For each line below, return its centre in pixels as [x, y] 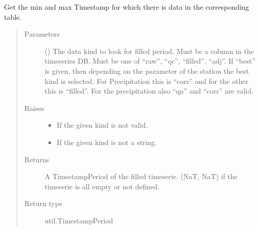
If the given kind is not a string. [107, 142]
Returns [37, 159]
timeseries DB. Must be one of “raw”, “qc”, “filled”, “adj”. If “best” [150, 61]
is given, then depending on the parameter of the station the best [147, 70]
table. [13, 17]
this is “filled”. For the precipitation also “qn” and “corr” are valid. [149, 91]
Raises [34, 108]
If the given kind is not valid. [102, 125]
